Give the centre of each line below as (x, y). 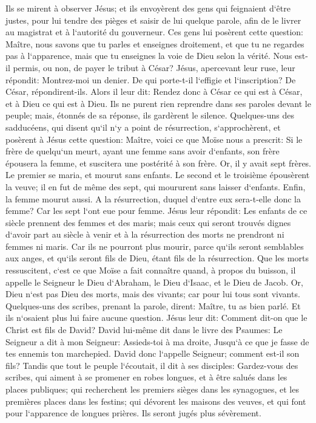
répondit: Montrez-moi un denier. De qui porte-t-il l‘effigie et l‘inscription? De (151, 79)
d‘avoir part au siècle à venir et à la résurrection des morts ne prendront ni (145, 234)
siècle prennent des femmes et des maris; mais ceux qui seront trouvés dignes (148, 222)
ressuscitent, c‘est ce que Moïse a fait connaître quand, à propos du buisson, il (151, 270)
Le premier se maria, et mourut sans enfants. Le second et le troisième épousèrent (158, 175)
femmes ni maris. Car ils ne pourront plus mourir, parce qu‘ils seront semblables (155, 246)
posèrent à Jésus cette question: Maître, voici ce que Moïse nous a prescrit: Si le (154, 139)
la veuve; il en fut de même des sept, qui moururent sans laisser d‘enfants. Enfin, (156, 186)
